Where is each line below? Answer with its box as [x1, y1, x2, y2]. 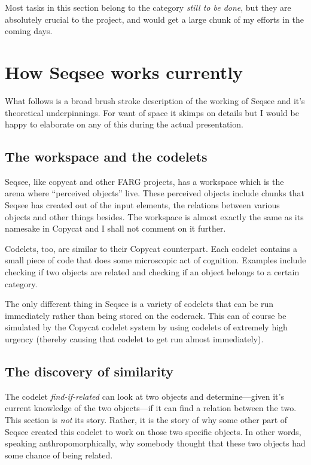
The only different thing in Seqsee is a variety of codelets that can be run [5, 297, 274, 310]
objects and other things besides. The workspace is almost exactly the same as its [5, 210, 304, 223]
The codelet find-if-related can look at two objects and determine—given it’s [5, 390, 284, 402]
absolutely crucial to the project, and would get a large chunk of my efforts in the [5, 13, 304, 25]
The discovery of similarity [5, 362, 174, 380]
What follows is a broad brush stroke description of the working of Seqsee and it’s [5, 94, 305, 107]
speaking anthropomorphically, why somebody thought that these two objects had [5, 437, 306, 449]
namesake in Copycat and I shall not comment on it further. [5, 222, 226, 235]
